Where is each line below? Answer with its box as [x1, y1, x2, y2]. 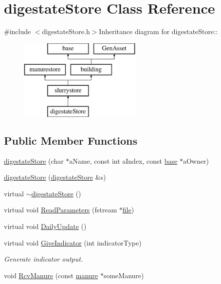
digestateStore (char [4, 155, 64, 166]
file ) [122, 205, 134, 215]
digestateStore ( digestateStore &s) [4, 172, 106, 182]
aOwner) [183, 155, 209, 166]
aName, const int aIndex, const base [69, 155, 178, 166]
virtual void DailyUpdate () [4, 221, 87, 231]
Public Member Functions [4, 133, 137, 148]
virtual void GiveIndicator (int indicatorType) [4, 237, 142, 247]
